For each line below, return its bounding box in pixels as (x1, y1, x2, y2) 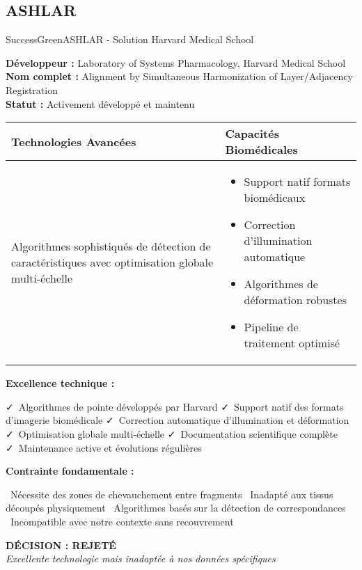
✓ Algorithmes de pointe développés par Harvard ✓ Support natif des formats (6, 399, 344, 413)
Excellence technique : (6, 376, 115, 390)
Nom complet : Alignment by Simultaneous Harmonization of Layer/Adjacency (6, 69, 353, 84)
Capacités (225, 125, 279, 142)
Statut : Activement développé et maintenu (6, 96, 195, 111)
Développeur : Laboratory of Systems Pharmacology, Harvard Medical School (6, 55, 346, 70)
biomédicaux (244, 189, 306, 206)
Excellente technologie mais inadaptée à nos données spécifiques (6, 551, 276, 566)
